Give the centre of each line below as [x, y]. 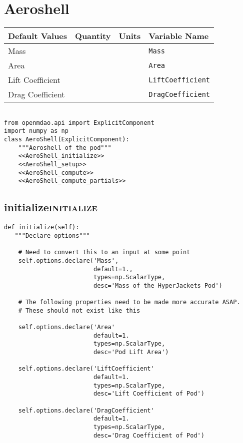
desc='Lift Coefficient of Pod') [149, 394]
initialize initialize [51, 207]
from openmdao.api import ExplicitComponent [79, 123]
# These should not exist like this [79, 310]
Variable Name [179, 36]
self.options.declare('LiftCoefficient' [86, 369]
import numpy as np [36, 131]
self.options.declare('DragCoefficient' [86, 410]
